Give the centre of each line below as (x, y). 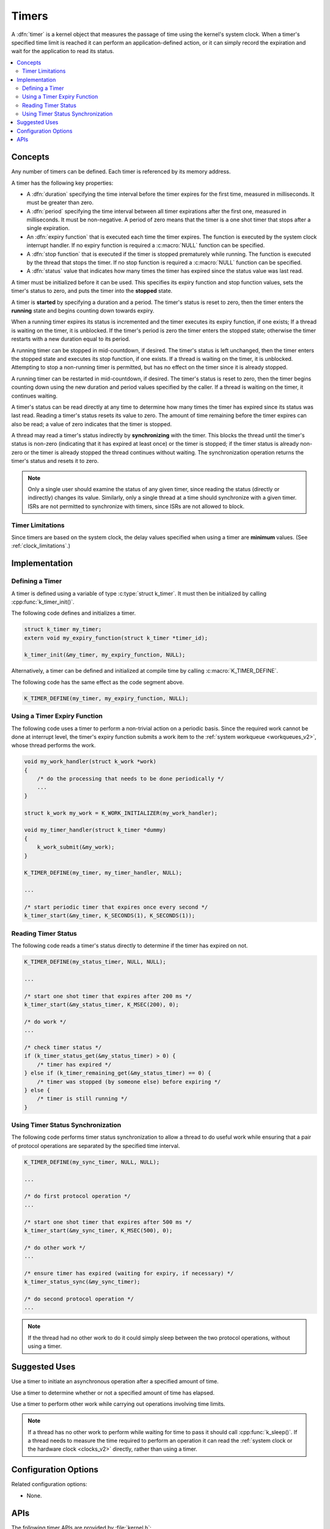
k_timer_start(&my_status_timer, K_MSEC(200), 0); (102, 1005)
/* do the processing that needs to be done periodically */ (130, 779)
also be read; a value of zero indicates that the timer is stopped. (92, 424)
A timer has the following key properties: (62, 183)
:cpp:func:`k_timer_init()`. (43, 602)
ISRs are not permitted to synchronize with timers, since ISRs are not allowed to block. (136, 506)
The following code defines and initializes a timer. (74, 613)
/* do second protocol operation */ (79, 1299)
